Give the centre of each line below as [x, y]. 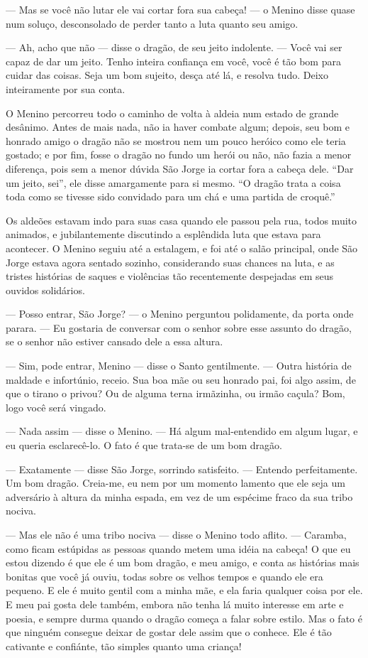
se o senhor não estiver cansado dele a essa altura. [115, 341]
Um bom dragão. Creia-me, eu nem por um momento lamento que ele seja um [175, 483]
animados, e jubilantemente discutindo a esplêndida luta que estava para [163, 234]
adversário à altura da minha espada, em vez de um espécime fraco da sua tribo [179, 496]
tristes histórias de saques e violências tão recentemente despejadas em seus [170, 276]
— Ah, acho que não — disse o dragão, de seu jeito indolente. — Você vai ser [174, 47]
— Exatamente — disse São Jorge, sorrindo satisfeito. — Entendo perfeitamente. [182, 469]
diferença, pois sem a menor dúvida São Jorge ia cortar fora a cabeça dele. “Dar [180, 168]
